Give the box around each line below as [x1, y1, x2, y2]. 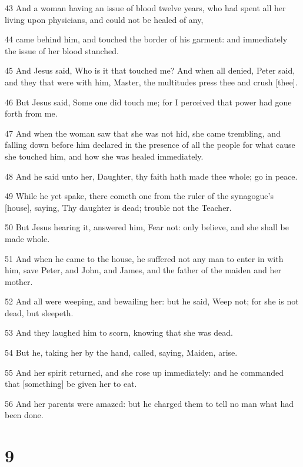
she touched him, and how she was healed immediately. [5, 150, 204, 162]
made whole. [5, 232, 50, 244]
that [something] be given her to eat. [5, 377, 137, 390]
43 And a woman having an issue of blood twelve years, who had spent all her [5, 2, 286, 14]
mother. [5, 275, 33, 287]
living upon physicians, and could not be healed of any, [5, 13, 204, 25]
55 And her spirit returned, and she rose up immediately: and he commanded [5, 366, 284, 378]
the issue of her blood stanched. [5, 44, 119, 57]
